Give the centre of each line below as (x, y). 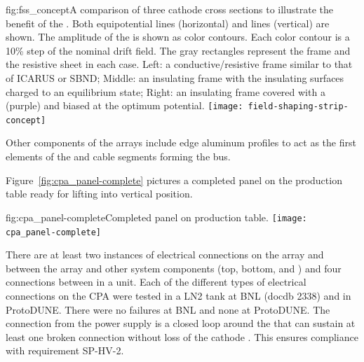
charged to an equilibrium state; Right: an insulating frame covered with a (166, 91)
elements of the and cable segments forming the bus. (118, 156)
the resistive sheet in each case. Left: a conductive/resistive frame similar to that (179, 64)
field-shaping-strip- (298, 107)
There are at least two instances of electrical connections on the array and (165, 255)
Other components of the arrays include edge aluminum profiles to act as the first (181, 142)
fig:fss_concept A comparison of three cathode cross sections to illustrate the (170, 9)
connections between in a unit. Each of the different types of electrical (156, 282)
